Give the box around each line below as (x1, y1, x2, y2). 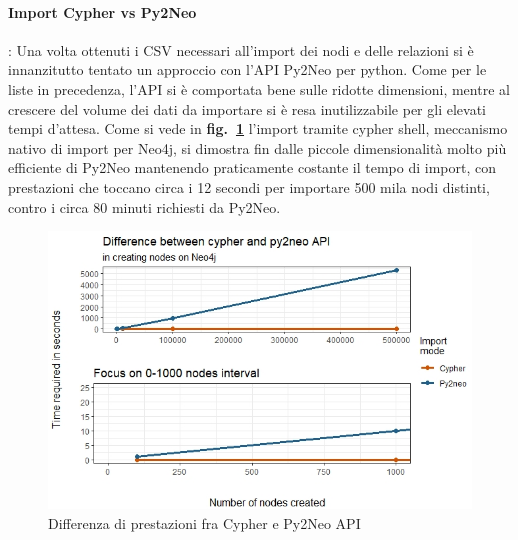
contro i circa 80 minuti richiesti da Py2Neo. (8, 196, 281, 217)
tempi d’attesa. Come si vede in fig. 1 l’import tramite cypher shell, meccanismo (8, 118, 508, 139)
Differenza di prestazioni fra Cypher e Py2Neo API (48, 512, 361, 533)
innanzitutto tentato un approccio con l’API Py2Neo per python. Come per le (8, 59, 487, 80)
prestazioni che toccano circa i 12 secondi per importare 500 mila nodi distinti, (8, 176, 490, 197)
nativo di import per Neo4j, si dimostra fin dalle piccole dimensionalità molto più (8, 137, 507, 158)
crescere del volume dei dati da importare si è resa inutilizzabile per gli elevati (8, 98, 486, 119)
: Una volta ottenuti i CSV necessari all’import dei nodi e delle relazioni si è (8, 39, 474, 60)
